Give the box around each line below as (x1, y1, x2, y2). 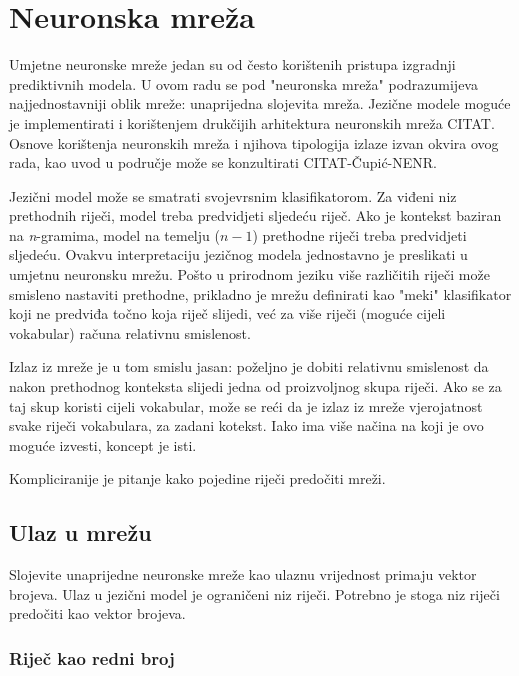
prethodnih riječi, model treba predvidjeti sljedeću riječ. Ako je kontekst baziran (9, 205, 502, 226)
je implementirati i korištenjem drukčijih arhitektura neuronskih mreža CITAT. (9, 112, 495, 133)
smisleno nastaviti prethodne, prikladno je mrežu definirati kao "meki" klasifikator (9, 283, 512, 304)
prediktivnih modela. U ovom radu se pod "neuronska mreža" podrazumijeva (9, 73, 478, 94)
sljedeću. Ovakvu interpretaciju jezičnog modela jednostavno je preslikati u (9, 244, 468, 265)
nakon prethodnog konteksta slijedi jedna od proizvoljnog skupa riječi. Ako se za (9, 376, 502, 397)
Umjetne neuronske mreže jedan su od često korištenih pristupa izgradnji (9, 54, 456, 75)
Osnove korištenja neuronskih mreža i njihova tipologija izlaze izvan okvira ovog (9, 132, 499, 153)
